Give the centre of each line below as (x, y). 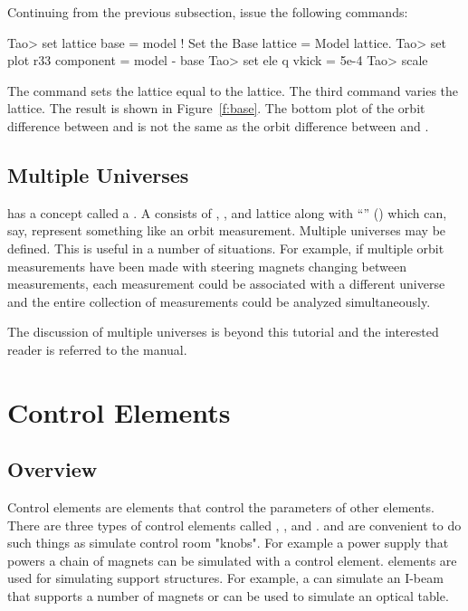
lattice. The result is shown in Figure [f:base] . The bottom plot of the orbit (216, 108)
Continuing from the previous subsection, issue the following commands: (208, 12)
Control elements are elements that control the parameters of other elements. (221, 507)
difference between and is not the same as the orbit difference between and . (218, 125)
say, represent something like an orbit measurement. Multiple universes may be (227, 230)
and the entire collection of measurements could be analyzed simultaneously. (219, 301)
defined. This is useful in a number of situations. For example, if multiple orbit (226, 248)
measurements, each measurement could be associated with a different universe (226, 284)
